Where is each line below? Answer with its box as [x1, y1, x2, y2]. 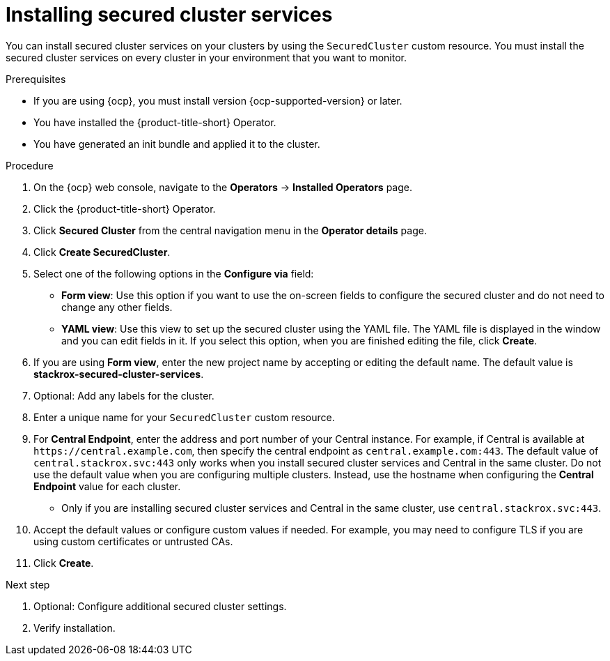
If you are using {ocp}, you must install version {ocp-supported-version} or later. [33, 94, 402, 107]
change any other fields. [61, 301, 173, 313]
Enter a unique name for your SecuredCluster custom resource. [33, 411, 335, 423]
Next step [6, 578, 50, 591]
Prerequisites [6, 73, 66, 85]
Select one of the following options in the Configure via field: [33, 267, 314, 280]
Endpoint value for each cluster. [33, 480, 181, 492]
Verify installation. [33, 621, 116, 634]
